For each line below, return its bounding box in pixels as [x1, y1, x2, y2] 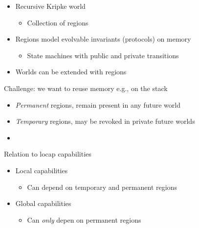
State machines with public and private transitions [27, 50, 179, 60]
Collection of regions [27, 17, 88, 27]
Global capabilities [15, 198, 71, 208]
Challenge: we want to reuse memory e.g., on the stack [4, 83, 168, 93]
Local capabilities [15, 165, 68, 175]
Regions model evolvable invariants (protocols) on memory [15, 34, 191, 44]
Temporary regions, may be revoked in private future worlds [15, 116, 195, 126]
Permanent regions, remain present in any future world [15, 99, 180, 110]
